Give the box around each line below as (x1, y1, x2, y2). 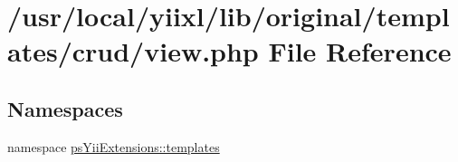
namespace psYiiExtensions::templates (7, 137, 220, 156)
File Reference (268, 33, 452, 70)
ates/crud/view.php (7, 33, 259, 70)
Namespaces (7, 94, 123, 122)
